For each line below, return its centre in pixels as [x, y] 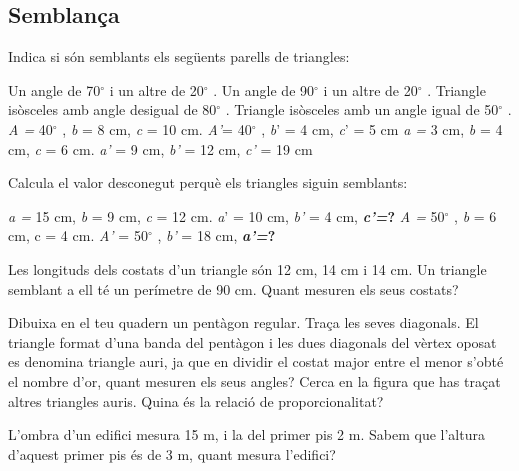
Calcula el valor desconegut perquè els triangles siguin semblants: [208, 182]
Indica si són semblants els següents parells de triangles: [179, 56]
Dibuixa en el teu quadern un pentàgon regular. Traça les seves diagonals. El [243, 322]
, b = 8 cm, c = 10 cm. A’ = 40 [157, 128]
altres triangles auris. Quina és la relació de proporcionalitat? [196, 400]
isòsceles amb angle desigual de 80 [112, 109]
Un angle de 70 [54, 89]
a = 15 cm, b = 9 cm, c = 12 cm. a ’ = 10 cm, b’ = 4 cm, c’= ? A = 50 [226, 215]
